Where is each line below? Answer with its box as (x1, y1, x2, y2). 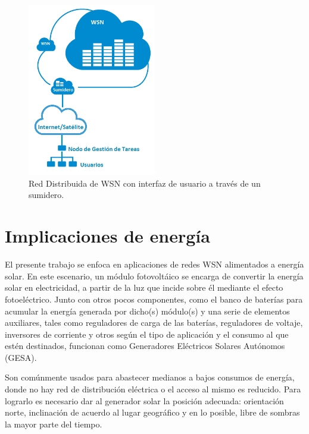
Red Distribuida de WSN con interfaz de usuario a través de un (29, 177, 261, 189)
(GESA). (5, 351, 37, 363)
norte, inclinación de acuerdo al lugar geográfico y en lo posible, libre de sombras (5, 406, 300, 419)
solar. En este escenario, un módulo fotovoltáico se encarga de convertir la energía (5, 269, 304, 282)
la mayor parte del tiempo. (5, 417, 102, 430)
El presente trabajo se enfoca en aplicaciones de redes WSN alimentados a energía (5, 258, 304, 271)
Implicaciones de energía (5, 224, 210, 248)
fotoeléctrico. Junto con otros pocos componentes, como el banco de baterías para (5, 293, 303, 305)
